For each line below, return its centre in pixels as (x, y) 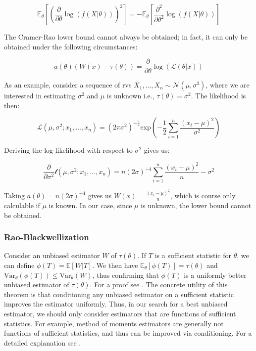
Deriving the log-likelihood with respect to (68, 150)
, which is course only (203, 196)
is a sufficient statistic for (193, 255)
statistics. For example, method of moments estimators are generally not (114, 323)
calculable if (22, 205)
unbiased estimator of (37, 285)
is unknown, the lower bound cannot (196, 205)
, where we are (228, 85)
